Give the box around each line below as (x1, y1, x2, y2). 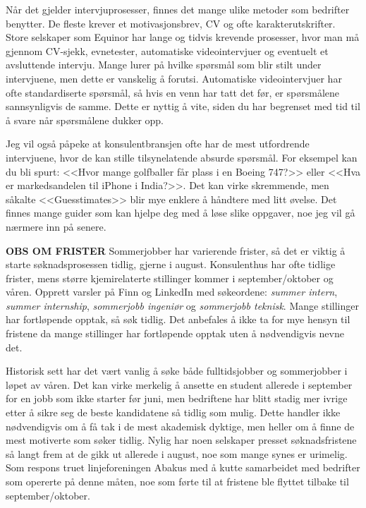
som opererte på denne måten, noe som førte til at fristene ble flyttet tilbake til (6, 474, 349, 488)
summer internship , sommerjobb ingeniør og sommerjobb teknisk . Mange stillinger (6, 298, 359, 313)
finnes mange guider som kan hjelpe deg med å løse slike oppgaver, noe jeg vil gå (6, 205, 355, 220)
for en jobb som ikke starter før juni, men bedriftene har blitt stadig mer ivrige (6, 391, 348, 406)
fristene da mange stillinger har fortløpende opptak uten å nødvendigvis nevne (6, 326, 344, 341)
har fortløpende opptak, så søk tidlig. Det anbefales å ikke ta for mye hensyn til (6, 312, 350, 327)
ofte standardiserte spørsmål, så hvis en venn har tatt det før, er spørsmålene (6, 85, 339, 99)
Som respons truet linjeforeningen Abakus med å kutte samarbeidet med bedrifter (6, 460, 360, 475)
